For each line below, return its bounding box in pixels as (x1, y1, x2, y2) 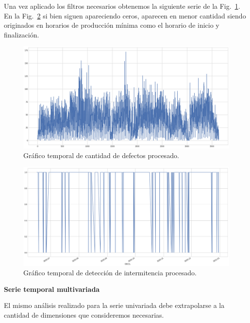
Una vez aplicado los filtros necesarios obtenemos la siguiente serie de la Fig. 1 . (4, 1, 240, 11)
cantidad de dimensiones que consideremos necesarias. (4, 309, 164, 320)
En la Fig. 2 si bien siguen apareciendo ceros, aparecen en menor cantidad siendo (4, 10, 246, 20)
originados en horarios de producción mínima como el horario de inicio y (4, 20, 219, 30)
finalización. (4, 29, 39, 39)
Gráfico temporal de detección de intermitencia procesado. (23, 268, 197, 278)
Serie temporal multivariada (4, 284, 100, 294)
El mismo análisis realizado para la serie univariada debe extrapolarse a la (4, 300, 225, 310)
